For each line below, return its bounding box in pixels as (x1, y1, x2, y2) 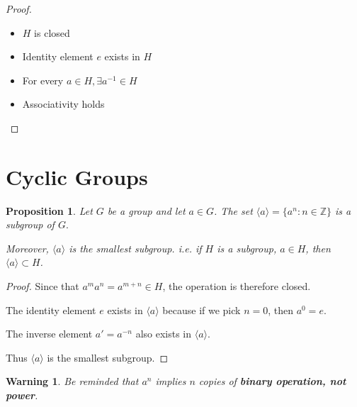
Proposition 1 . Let (6, 203, 93, 218)
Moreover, (6, 240, 49, 255)
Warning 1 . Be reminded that (6, 374, 139, 389)
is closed (34, 25, 70, 40)
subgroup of (6, 217, 55, 232)
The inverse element (6, 326, 93, 341)
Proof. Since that (6, 279, 79, 294)
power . (6, 388, 38, 403)
